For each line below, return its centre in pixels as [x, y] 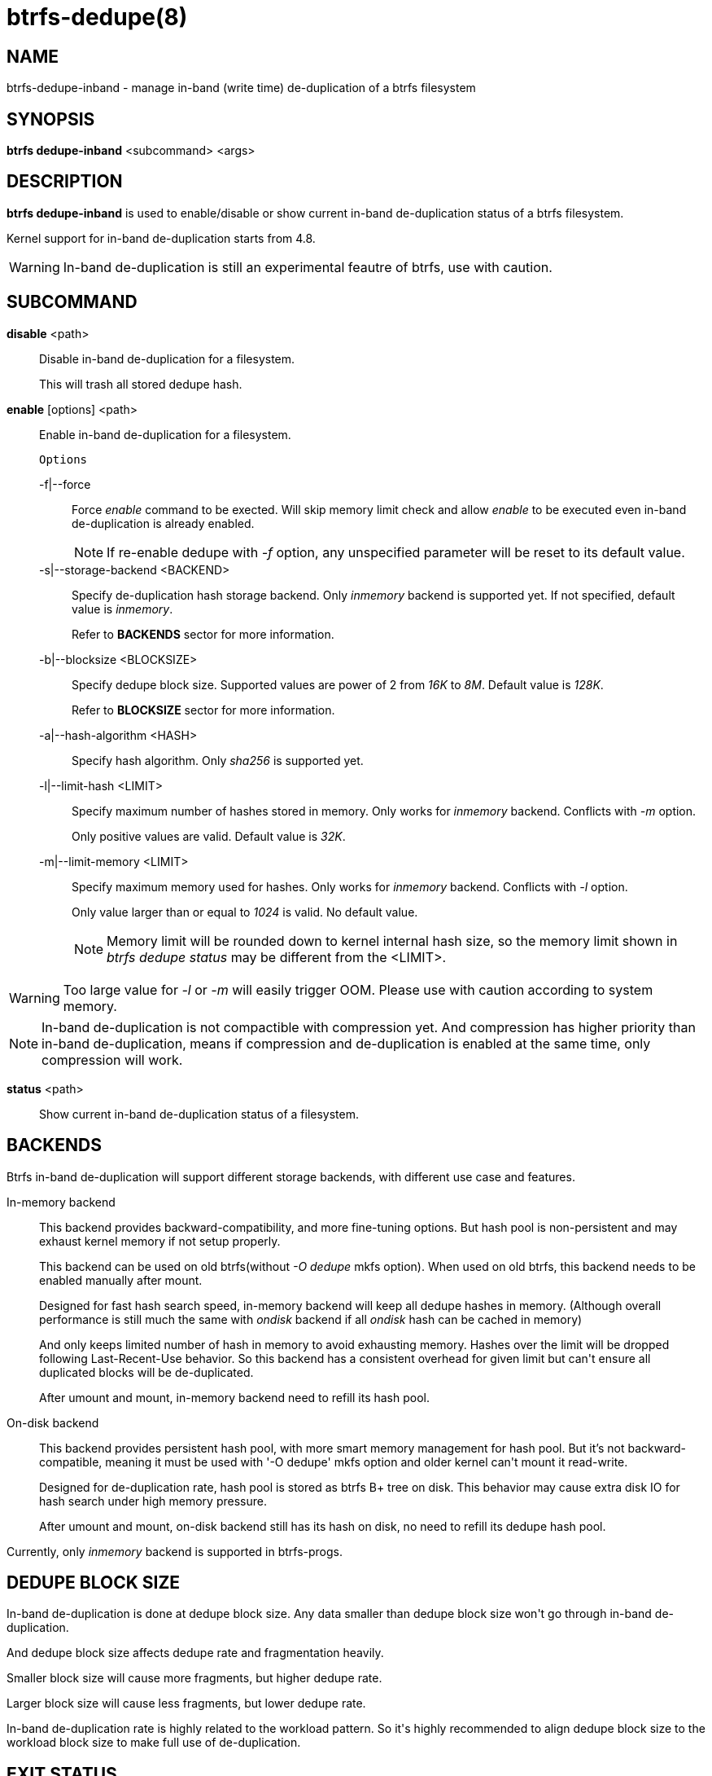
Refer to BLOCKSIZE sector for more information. [203, 710]
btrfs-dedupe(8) [97, 17]
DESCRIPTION [65, 182]
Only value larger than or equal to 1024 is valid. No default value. [245, 912]
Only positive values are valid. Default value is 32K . [209, 836]
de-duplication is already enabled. [163, 523]
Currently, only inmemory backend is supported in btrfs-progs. [175, 1551]
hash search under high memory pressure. [153, 1501]
